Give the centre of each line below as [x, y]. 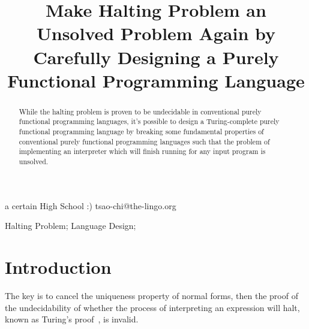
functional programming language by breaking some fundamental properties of [141, 132]
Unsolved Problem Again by [156, 33]
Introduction [58, 267]
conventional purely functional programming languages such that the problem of [144, 141]
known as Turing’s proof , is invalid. [72, 319]
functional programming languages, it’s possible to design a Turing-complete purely [149, 121]
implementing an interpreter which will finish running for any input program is [142, 151]
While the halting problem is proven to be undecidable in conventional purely [140, 111]
